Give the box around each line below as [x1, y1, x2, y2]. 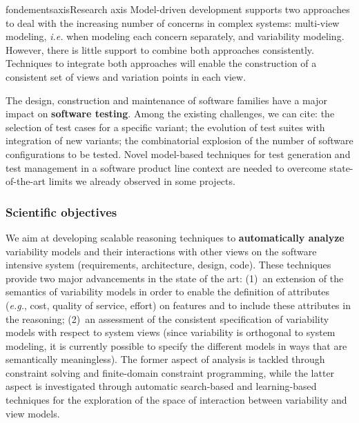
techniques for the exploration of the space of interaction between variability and [6, 393, 347, 407]
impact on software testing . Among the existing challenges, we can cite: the [6, 106, 335, 121]
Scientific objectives [6, 203, 117, 220]
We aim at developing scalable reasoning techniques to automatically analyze [6, 230, 345, 244]
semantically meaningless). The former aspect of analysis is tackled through [6, 352, 325, 366]
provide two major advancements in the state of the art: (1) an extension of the [6, 270, 344, 285]
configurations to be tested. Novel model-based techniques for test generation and [6, 146, 351, 161]
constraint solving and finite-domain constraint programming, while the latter [6, 365, 335, 380]
